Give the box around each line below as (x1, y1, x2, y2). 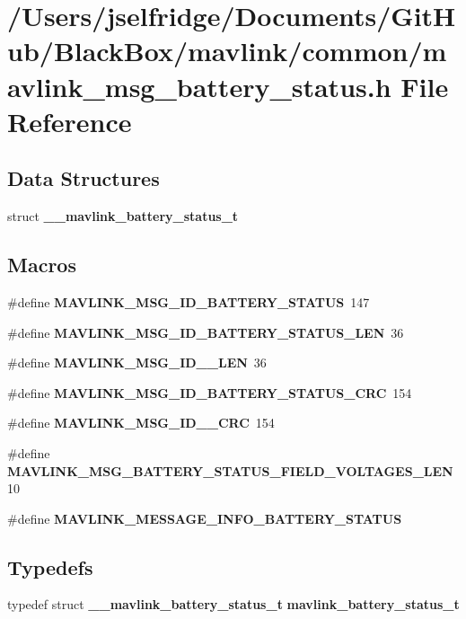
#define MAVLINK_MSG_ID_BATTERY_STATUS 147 (7, 292, 370, 311)
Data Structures (7, 164, 160, 192)
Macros (7, 251, 76, 279)
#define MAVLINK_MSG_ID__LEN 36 (7, 353, 267, 372)
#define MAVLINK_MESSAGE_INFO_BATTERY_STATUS (7, 508, 402, 527)
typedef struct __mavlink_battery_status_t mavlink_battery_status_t (7, 595, 460, 614)
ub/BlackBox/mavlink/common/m (7, 32, 447, 69)
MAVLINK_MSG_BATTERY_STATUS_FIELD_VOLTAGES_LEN (7, 461, 453, 480)
